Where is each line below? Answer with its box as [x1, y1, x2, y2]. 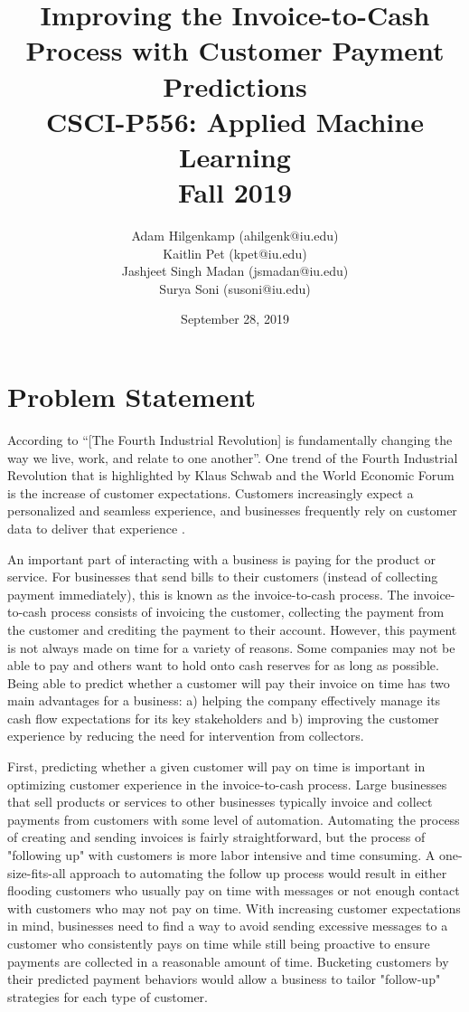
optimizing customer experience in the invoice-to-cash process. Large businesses [7, 774, 447, 793]
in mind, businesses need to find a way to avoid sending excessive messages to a [7, 916, 448, 935]
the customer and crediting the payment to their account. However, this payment [7, 619, 457, 638]
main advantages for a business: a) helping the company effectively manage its [7, 691, 441, 710]
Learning [179, 137, 291, 175]
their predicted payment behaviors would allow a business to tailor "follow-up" [7, 969, 441, 988]
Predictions [163, 67, 307, 104]
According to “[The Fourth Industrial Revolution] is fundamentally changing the [7, 430, 453, 449]
